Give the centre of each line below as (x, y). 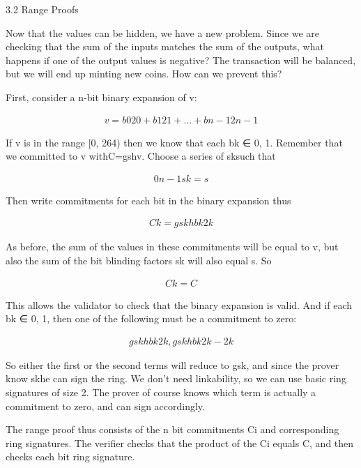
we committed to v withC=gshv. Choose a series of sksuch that (141, 156)
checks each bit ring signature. (70, 456)
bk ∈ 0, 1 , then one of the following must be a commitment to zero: (151, 318)
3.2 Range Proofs (42, 9)
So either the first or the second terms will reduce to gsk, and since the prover (172, 364)
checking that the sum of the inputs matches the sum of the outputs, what (165, 46)
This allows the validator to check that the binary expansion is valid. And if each (179, 304)
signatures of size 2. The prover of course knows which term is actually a (161, 392)
